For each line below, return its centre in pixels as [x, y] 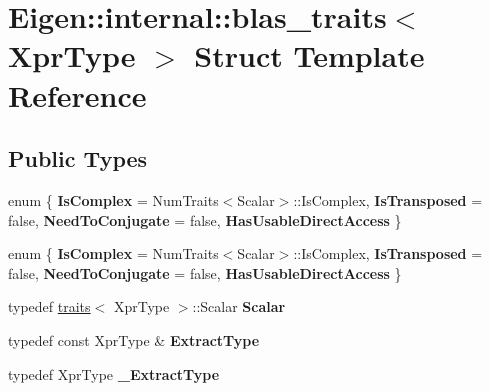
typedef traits [49, 306]
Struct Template [309, 55]
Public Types [78, 158]
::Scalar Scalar [239, 306]
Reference [77, 94]
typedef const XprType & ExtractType [134, 339]
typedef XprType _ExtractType [114, 373]
